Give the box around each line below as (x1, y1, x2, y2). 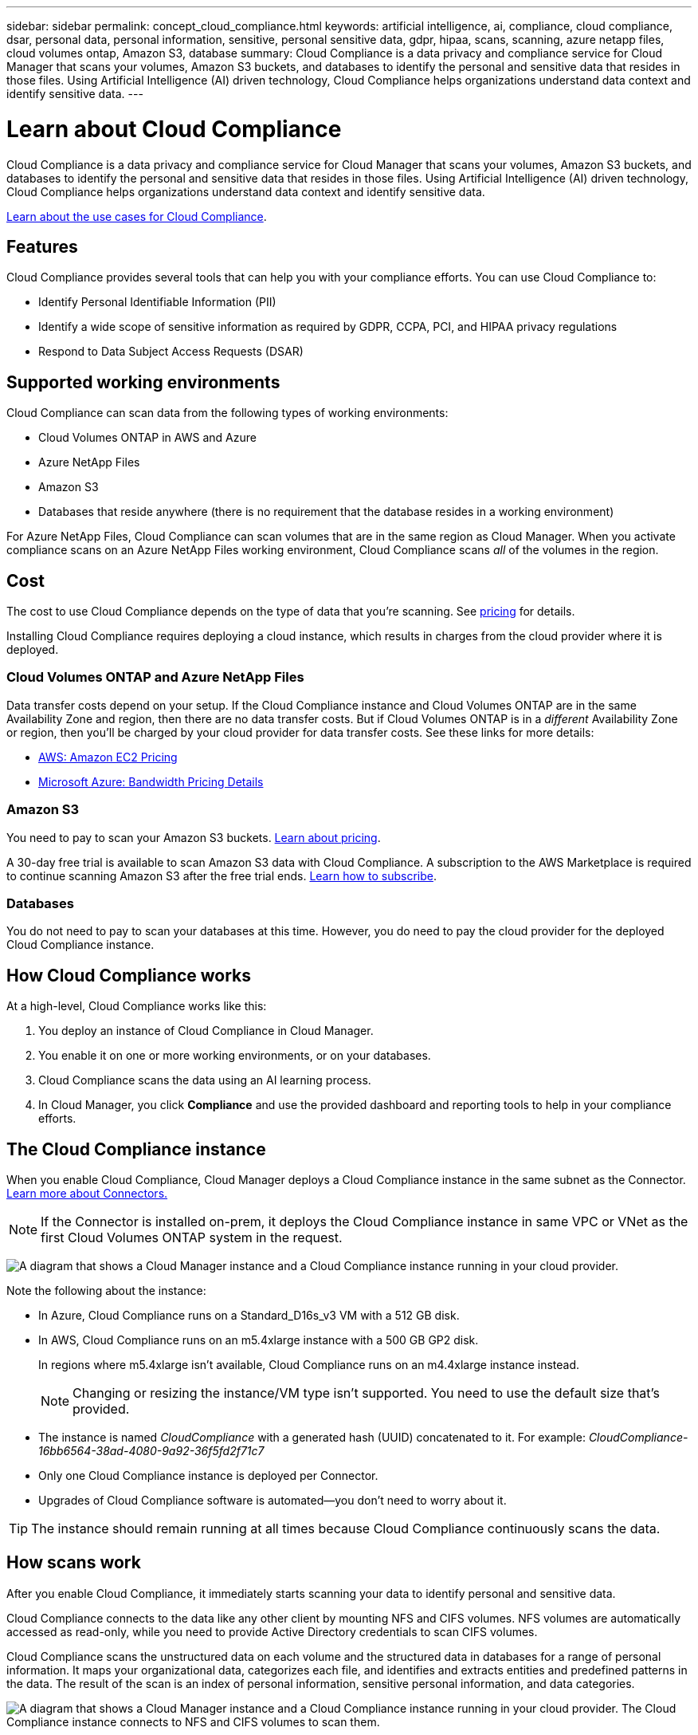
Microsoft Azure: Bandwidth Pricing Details (38, 774, 264, 789)
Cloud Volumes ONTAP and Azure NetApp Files (6, 669, 304, 686)
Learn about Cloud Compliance (6, 115, 342, 143)
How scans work (6, 1552, 141, 1573)
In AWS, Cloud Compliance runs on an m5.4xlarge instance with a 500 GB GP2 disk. (38, 1332, 479, 1347)
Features (6, 236, 78, 257)
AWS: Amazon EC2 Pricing (38, 749, 178, 764)
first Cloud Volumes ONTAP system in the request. (41, 1229, 343, 1245)
